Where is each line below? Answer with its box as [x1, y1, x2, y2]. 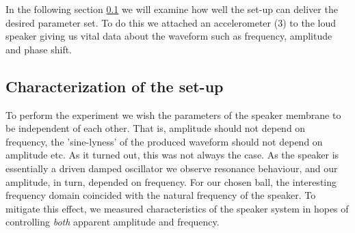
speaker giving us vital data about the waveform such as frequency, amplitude [5, 29, 332, 43]
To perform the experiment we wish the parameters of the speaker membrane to [5, 107, 341, 122]
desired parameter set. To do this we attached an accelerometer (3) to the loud [5, 15, 336, 29]
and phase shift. [5, 42, 73, 56]
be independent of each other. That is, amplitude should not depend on [5, 121, 306, 135]
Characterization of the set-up [5, 75, 224, 96]
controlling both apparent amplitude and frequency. [5, 215, 220, 229]
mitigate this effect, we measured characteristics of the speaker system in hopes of [5, 201, 349, 215]
